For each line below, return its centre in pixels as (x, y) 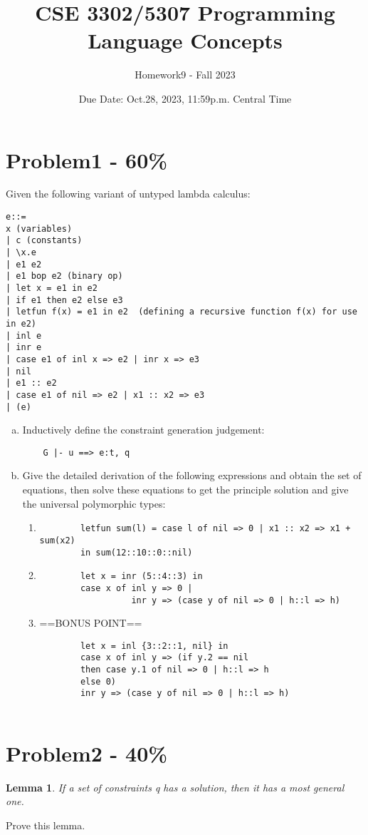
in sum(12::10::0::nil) (136, 552)
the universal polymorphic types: (94, 503)
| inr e (24, 348)
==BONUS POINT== (91, 623)
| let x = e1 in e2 (52, 288)
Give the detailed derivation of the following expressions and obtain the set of (192, 475)
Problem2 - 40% (87, 753)
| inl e (24, 335)
